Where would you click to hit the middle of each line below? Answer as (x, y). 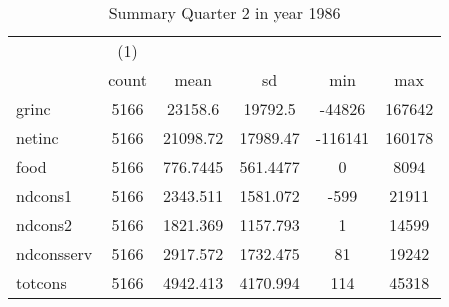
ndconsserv (54, 253)
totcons (41, 282)
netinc (37, 137)
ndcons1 (44, 195)
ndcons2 (44, 224)
